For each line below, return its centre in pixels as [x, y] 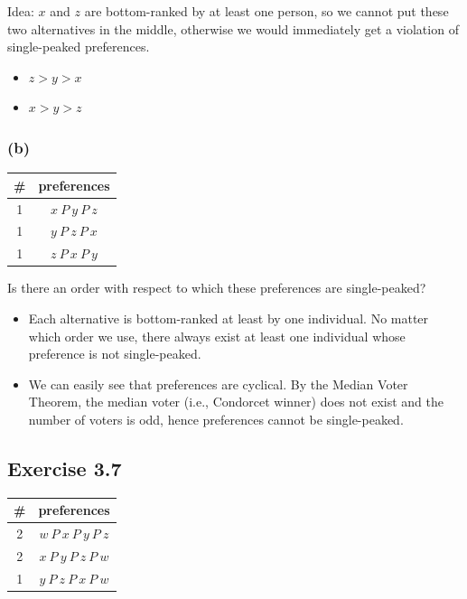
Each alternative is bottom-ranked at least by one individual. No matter [229, 318]
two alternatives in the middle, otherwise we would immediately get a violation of [233, 28]
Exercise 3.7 [65, 468]
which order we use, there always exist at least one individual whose [217, 336]
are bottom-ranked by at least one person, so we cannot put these [266, 11]
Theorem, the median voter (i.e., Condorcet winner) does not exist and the [236, 402]
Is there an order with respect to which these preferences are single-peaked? [217, 288]
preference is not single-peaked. [115, 354]
